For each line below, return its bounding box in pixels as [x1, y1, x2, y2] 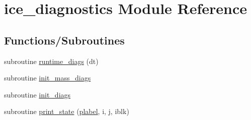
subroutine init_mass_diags [4, 72, 91, 83]
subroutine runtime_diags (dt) [4, 55, 99, 66]
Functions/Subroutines [4, 32, 125, 47]
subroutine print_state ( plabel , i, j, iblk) [4, 106, 129, 116]
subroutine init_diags [4, 89, 71, 99]
